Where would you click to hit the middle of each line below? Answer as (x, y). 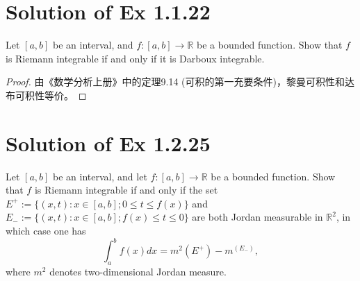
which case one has (46, 230)
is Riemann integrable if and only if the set (126, 190)
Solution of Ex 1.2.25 (108, 143)
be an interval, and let (100, 176)
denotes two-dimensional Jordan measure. (138, 271)
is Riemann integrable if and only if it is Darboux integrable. (135, 58)
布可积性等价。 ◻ (46, 95)
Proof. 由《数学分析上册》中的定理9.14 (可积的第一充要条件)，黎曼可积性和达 (180, 82)
